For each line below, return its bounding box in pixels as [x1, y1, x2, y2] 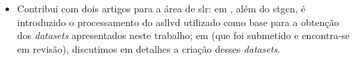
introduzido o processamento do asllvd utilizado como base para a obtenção [17, 14, 339, 29]
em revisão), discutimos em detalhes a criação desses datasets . [17, 41, 281, 56]
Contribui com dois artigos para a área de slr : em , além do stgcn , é [17, 1, 306, 15]
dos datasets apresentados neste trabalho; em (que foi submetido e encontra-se [17, 28, 350, 42]
